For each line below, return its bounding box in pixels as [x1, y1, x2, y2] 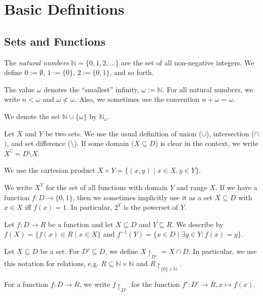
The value [4, 84, 35, 94]
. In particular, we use [188, 245, 257, 256]
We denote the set [4, 110, 60, 121]
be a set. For [40, 245, 80, 256]
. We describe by [172, 218, 223, 229]
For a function [4, 279, 48, 289]
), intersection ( [206, 128, 254, 138]
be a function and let [48, 218, 114, 229]
